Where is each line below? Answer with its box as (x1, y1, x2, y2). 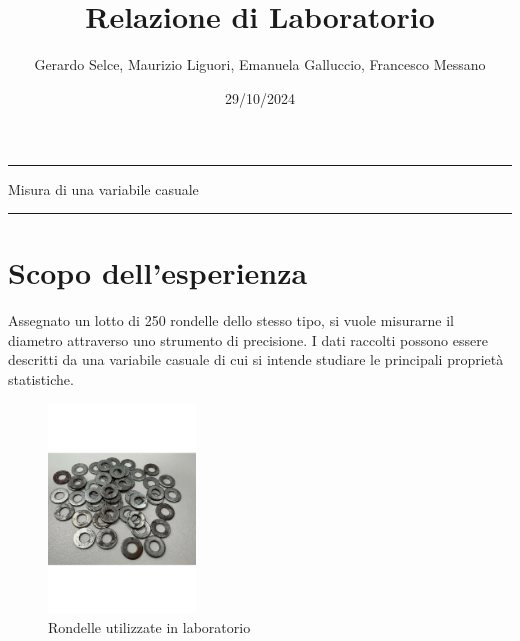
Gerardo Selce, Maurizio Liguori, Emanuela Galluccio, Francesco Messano (34, 54, 486, 75)
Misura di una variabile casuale (8, 178, 199, 199)
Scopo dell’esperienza (8, 252, 308, 293)
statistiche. (8, 369, 74, 389)
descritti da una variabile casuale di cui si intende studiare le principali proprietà (8, 349, 504, 370)
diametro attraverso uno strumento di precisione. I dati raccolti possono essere (8, 329, 488, 350)
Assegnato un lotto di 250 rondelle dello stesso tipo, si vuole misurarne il (8, 310, 454, 331)
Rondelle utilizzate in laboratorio (48, 617, 251, 638)
